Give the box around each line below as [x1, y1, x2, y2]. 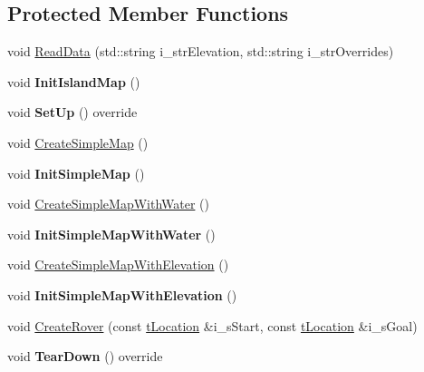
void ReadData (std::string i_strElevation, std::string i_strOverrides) [7, 42, 394, 61]
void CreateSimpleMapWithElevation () [7, 255, 229, 274]
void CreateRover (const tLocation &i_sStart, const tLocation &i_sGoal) [7, 316, 418, 335]
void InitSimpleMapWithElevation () [7, 285, 237, 304]
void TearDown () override [7, 347, 163, 366]
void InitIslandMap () [7, 72, 140, 91]
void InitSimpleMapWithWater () [7, 224, 216, 243]
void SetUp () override [7, 103, 138, 122]
